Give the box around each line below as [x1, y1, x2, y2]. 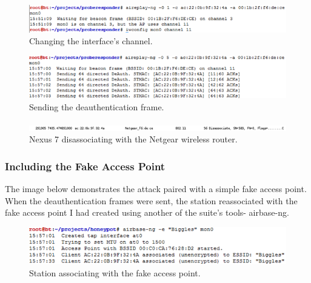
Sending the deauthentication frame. [29, 100, 164, 113]
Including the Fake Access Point [5, 158, 166, 173]
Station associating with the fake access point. [29, 266, 201, 279]
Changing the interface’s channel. [29, 35, 153, 47]
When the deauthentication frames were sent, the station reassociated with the [5, 194, 298, 207]
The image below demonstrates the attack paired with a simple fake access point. [5, 182, 307, 195]
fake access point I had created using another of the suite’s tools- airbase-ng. [5, 206, 289, 219]
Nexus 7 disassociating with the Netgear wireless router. [29, 133, 238, 145]
